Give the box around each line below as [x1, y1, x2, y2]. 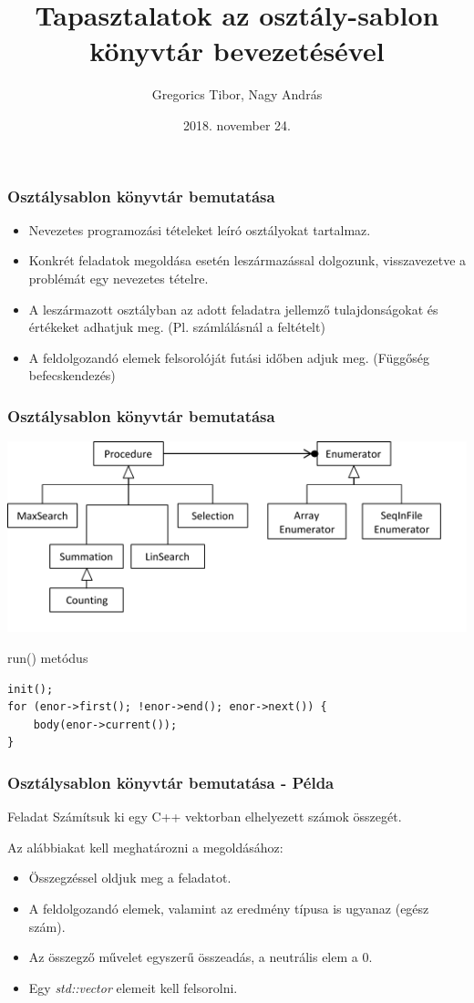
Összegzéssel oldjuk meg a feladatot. [28, 868, 232, 887]
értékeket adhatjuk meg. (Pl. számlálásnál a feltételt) [28, 317, 325, 336]
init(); [7, 682, 54, 696]
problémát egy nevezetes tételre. [28, 268, 209, 287]
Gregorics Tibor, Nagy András [151, 85, 323, 104]
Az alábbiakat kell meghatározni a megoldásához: [7, 837, 283, 856]
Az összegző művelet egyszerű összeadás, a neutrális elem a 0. [28, 947, 373, 967]
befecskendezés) [28, 366, 116, 385]
